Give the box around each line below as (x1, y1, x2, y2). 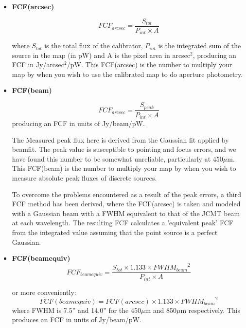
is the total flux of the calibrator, (44, 40, 143, 51)
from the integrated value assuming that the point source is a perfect (12, 227, 218, 237)
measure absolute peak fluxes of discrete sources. (12, 172, 157, 182)
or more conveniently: (12, 287, 76, 297)
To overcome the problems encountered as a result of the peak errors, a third (12, 189, 241, 199)
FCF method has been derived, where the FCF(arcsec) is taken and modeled (12, 199, 241, 209)
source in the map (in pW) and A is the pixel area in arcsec (12, 50, 191, 60)
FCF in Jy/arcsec (12, 59, 65, 70)
